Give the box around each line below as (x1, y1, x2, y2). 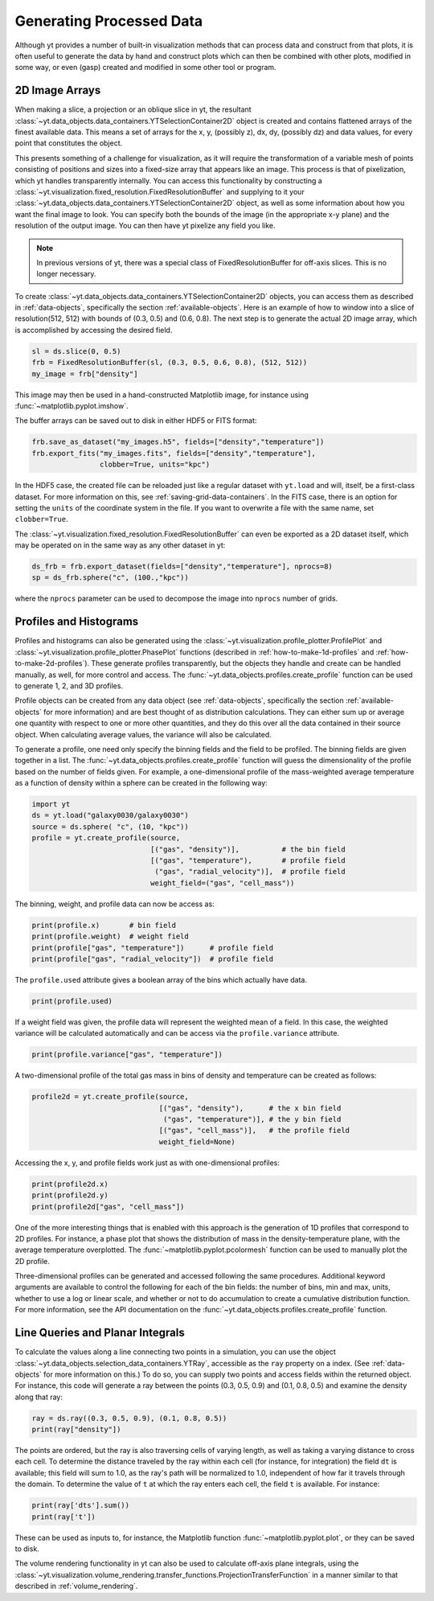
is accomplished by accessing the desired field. (14, 325, 173, 335)
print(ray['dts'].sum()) (31, 1500, 130, 1510)
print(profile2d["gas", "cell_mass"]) (31, 1202, 185, 1211)
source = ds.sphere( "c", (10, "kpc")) (31, 822, 189, 831)
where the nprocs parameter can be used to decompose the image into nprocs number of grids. (14, 593, 338, 603)
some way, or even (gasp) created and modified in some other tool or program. (14, 63, 276, 72)
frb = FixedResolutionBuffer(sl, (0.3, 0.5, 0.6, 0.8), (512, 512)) (31, 358, 308, 367)
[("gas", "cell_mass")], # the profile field (158, 1126, 350, 1135)
